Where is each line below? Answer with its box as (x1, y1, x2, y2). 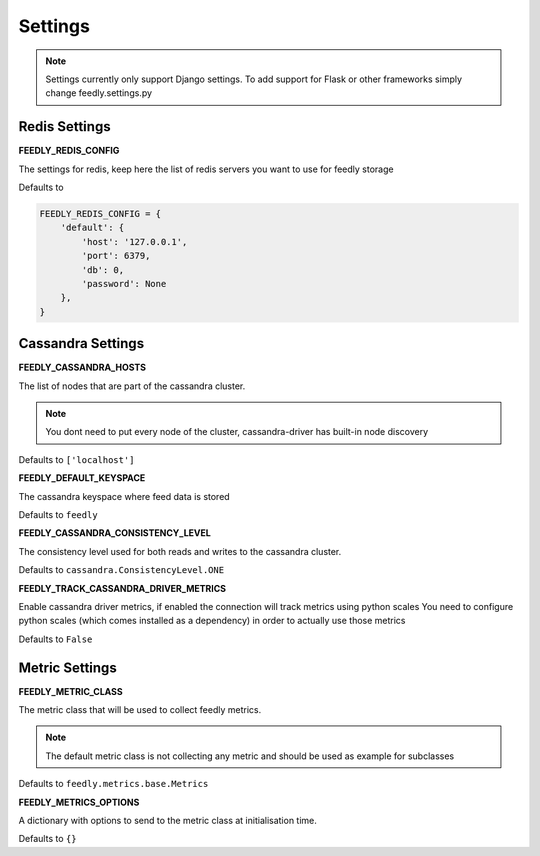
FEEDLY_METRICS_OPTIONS (18, 796, 140, 808)
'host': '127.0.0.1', (81, 236, 188, 247)
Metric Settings (18, 659, 117, 676)
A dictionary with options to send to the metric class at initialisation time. (18, 814, 317, 826)
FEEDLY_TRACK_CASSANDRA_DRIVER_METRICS (18, 582, 227, 594)
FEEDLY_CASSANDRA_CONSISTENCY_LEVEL (18, 527, 212, 539)
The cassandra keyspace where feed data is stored (18, 490, 230, 502)
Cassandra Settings (18, 335, 145, 352)
